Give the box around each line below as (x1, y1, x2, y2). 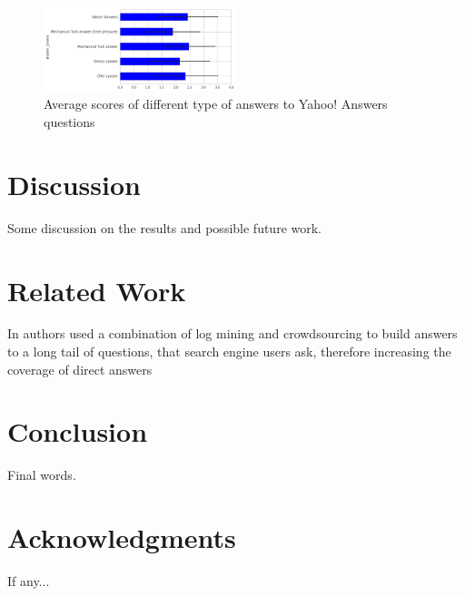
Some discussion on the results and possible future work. (7, 218, 322, 237)
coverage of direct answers (7, 359, 153, 378)
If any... (7, 572, 50, 591)
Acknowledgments (7, 519, 236, 556)
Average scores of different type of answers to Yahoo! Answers (44, 94, 388, 113)
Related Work (7, 271, 186, 308)
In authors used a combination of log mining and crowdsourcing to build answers (7, 324, 458, 343)
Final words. (7, 465, 76, 484)
